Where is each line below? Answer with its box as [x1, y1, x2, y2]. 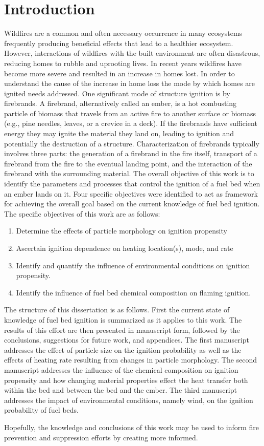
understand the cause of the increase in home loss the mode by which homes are [4, 78, 255, 89]
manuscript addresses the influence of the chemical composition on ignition [4, 364, 238, 375]
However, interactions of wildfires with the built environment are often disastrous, [4, 48, 260, 58]
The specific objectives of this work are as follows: [4, 208, 160, 219]
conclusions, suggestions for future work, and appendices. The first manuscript [4, 334, 249, 345]
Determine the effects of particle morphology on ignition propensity [16, 225, 227, 236]
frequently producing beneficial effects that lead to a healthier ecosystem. [4, 37, 233, 48]
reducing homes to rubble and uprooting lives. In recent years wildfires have [4, 57, 242, 68]
